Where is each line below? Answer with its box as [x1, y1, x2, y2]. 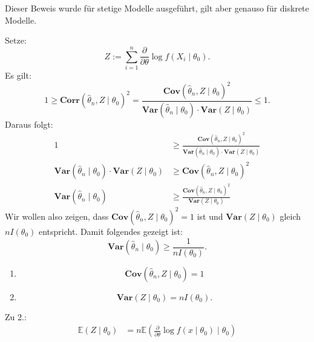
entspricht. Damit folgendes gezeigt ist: [38, 225, 183, 237]
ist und [197, 209, 223, 222]
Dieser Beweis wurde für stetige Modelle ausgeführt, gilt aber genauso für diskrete [5, 2, 309, 14]
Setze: [5, 34, 27, 47]
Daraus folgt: [5, 117, 53, 130]
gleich [280, 209, 301, 222]
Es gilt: [5, 68, 31, 81]
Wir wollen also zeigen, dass [5, 209, 109, 222]
